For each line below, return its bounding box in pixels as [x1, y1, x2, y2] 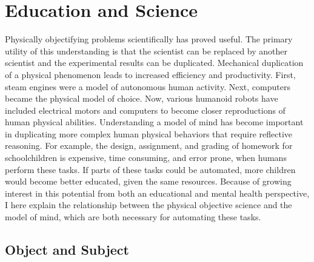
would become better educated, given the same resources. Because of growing [5, 175, 292, 188]
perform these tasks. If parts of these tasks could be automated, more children [5, 163, 296, 175]
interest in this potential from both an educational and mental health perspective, [5, 186, 310, 199]
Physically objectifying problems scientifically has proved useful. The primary [5, 33, 293, 45]
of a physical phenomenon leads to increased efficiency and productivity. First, [5, 68, 296, 80]
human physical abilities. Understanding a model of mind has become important [5, 116, 304, 128]
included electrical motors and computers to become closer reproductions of [5, 103, 286, 116]
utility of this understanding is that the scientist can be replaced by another [5, 44, 288, 57]
